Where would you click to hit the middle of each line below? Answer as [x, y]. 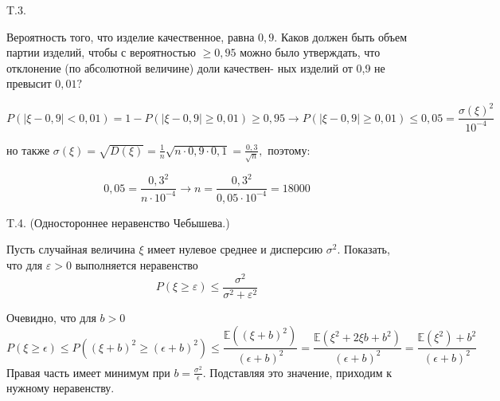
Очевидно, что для [51, 317]
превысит [29, 83]
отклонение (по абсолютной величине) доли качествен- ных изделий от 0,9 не [196, 67]
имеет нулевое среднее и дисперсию [235, 249]
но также [28, 149]
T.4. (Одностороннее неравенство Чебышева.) [118, 222]
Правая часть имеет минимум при [88, 372]
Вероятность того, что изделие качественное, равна [131, 36]
